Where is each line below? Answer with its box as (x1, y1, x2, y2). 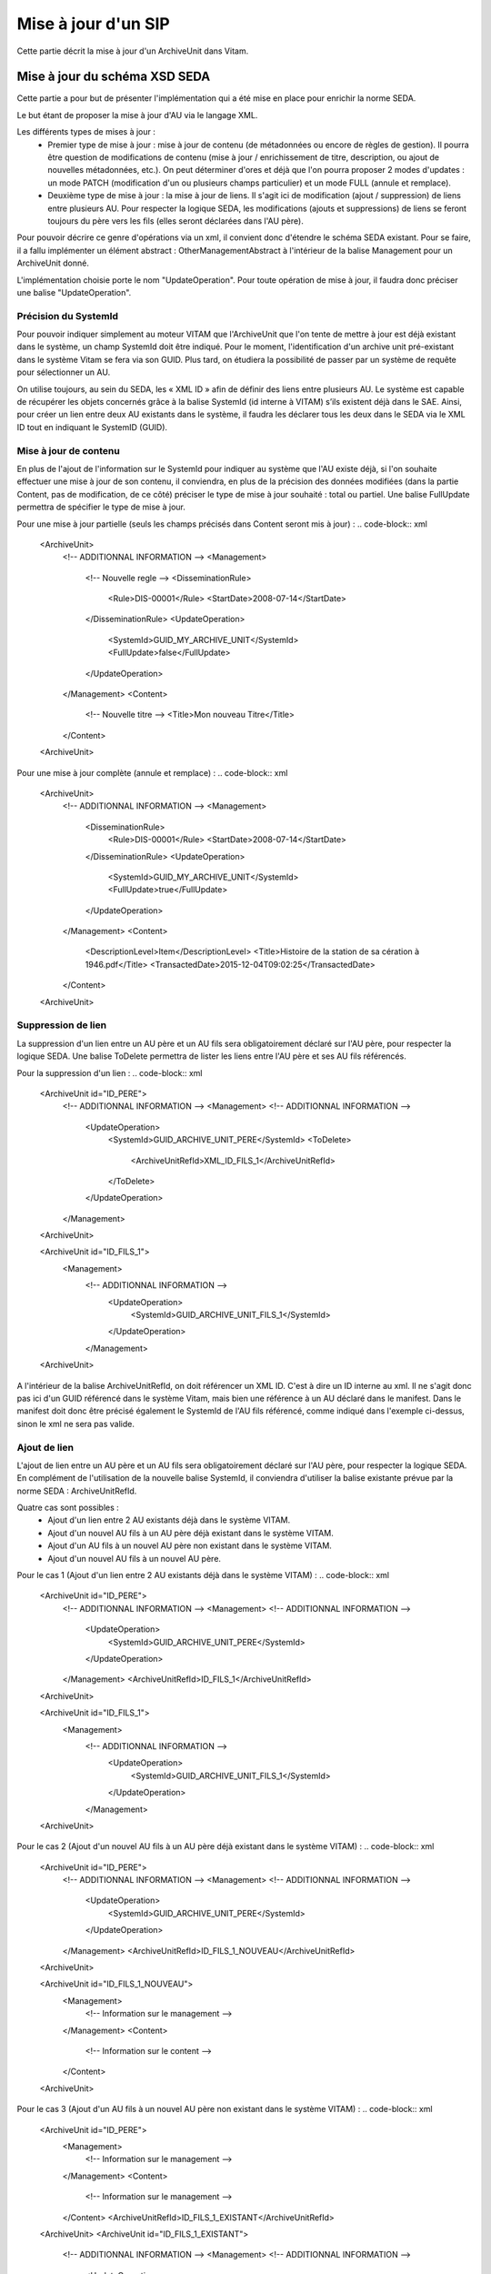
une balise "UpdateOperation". (16, 287, 132, 297)
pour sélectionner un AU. (16, 367, 111, 377)
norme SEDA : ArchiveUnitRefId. (16, 1485, 137, 1496)
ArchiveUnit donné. (16, 257, 90, 268)
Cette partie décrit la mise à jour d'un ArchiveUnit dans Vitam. (16, 45, 249, 56)
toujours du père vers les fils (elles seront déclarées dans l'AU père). (47, 215, 304, 226)
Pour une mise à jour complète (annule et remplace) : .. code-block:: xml (16, 767, 288, 778)
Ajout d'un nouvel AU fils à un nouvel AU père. (47, 1553, 222, 1564)
